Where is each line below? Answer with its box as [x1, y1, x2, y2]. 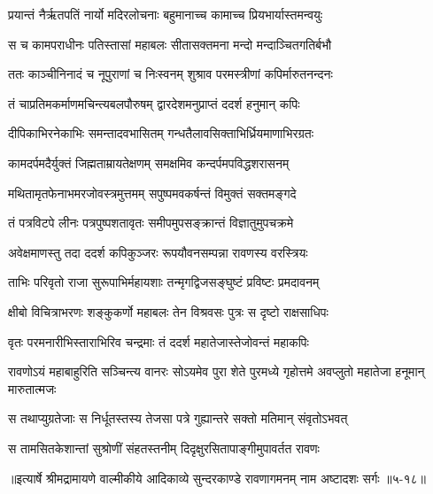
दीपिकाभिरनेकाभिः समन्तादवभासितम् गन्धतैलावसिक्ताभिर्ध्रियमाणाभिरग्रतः [8, 124, 314, 143]
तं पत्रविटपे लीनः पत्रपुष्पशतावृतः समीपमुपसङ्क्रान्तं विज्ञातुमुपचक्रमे [8, 213, 294, 232]
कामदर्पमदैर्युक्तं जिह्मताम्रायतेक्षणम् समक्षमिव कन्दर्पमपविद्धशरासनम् [8, 153, 290, 172]
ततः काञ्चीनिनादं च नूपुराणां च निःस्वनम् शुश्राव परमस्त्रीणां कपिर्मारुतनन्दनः [8, 65, 333, 83]
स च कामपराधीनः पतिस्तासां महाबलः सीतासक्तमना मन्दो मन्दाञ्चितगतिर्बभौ [8, 35, 332, 53]
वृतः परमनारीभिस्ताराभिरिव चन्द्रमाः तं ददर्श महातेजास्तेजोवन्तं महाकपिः [8, 332, 309, 351]
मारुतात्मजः [8, 379, 57, 398]
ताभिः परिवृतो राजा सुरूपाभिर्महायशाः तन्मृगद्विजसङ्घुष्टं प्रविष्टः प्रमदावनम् [8, 273, 320, 291]
